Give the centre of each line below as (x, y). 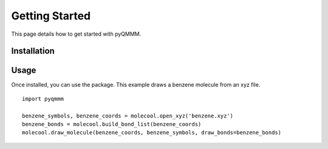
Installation (33, 51)
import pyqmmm (43, 99)
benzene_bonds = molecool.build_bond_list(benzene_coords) (112, 124)
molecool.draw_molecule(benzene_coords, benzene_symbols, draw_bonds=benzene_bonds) (152, 133)
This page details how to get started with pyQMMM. (76, 34)
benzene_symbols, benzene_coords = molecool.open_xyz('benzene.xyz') (128, 116)
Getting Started (51, 16)
